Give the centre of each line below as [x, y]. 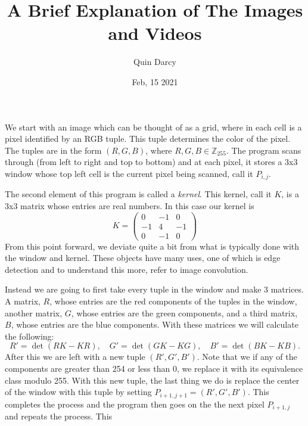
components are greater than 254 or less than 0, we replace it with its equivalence [154, 369]
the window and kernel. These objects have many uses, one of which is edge [143, 258]
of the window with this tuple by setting [78, 392]
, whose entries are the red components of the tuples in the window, [173, 301]
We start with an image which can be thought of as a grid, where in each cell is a [153, 127]
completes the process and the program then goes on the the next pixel [135, 404]
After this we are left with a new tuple [75, 357]
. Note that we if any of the [247, 357]
